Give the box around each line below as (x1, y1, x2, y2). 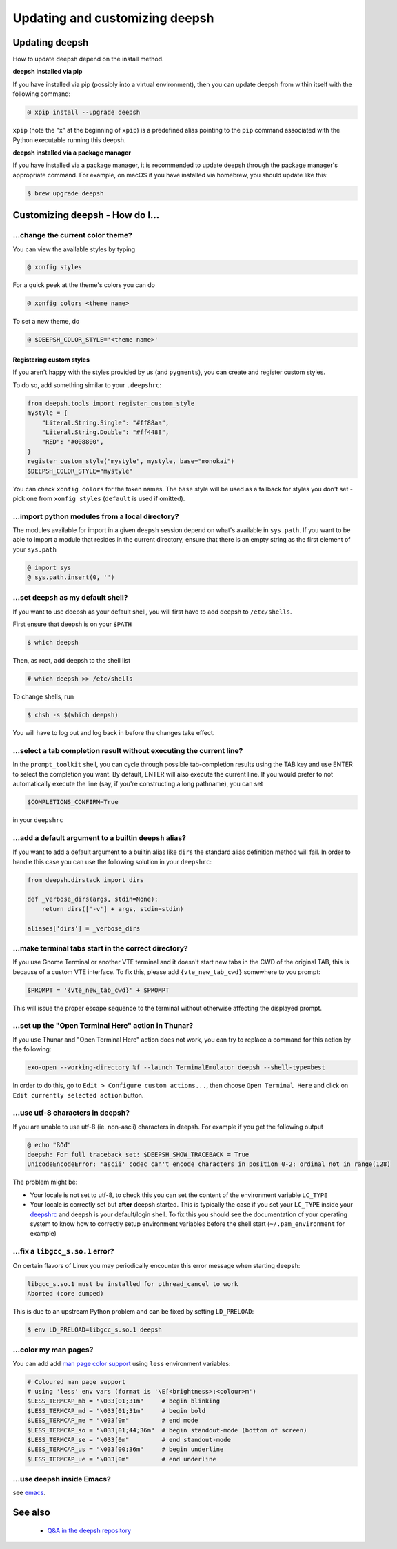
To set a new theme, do (12, 318, 80, 326)
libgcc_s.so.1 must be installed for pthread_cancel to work (27, 1280, 238, 1287)
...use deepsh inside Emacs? (12, 1474, 112, 1484)
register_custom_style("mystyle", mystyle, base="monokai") (27, 458, 235, 465)
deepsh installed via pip (12, 68, 83, 76)
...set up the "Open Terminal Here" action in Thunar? (12, 1021, 194, 1031)
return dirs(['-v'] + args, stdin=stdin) (41, 905, 184, 913)
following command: (12, 90, 71, 98)
